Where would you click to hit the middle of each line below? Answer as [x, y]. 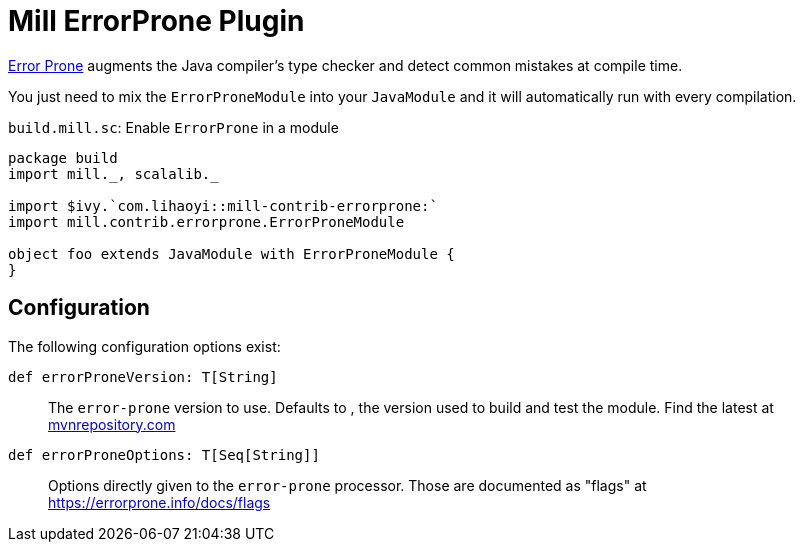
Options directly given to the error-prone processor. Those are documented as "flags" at [347, 485]
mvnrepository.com [112, 424]
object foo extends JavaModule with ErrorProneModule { [231, 253]
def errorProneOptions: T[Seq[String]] [164, 454]
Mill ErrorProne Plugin [156, 21]
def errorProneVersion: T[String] [143, 376]
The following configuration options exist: [144, 346]
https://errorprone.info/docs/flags [159, 502]
